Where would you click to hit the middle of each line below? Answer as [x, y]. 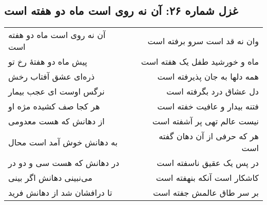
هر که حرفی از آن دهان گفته [209, 136]
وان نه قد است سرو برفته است [203, 41]
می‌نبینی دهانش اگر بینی [50, 178]
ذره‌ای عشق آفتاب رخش [52, 77]
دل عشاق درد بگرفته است [213, 91]
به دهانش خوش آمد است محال [63, 142]
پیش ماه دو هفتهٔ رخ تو [48, 62]
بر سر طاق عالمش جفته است [206, 193]
